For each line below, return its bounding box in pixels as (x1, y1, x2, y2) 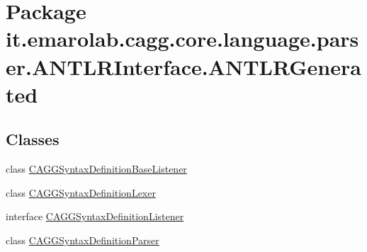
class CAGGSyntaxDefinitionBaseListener (6, 161, 187, 176)
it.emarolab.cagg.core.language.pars (6, 24, 359, 53)
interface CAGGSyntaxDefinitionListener (6, 209, 184, 224)
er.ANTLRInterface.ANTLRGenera (6, 52, 361, 81)
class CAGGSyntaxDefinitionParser (6, 232, 159, 247)
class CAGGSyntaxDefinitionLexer (6, 185, 156, 200)
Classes (6, 128, 60, 150)
